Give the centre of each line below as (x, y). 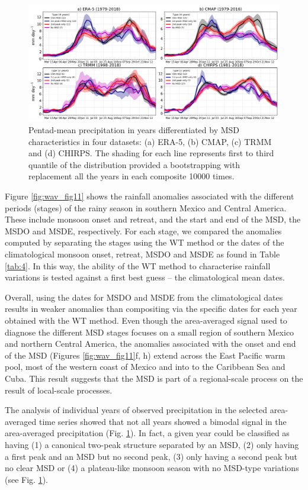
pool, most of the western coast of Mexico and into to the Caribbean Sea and (145, 367)
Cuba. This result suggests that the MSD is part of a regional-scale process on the (154, 378)
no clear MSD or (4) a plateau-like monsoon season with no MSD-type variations (152, 468)
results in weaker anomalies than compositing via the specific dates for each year (151, 309)
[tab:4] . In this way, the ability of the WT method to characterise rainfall (138, 265)
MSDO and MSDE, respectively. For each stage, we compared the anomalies (143, 231)
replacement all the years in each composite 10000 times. (131, 176)
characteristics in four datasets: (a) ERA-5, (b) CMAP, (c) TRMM (150, 141)
